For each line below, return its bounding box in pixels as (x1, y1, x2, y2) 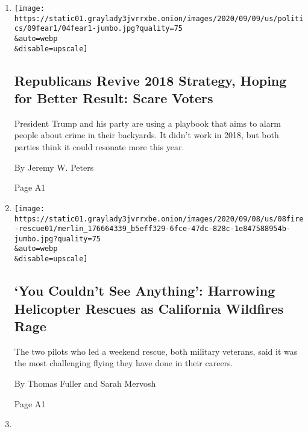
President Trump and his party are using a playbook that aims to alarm (14, 116, 281, 129)
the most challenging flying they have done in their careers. (14, 357, 233, 369)
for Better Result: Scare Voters (14, 89, 213, 107)
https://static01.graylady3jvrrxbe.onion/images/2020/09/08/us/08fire (14, 214, 304, 223)
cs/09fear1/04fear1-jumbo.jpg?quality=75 (14, 24, 183, 33)
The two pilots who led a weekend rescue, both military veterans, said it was (14, 345, 298, 357)
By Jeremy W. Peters (14, 160, 94, 173)
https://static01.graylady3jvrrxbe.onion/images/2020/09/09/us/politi (14, 14, 304, 23)
